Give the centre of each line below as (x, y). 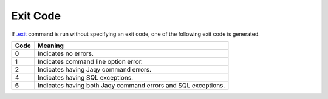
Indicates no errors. (66, 53)
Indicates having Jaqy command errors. (94, 69)
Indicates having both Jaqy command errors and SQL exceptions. (131, 85)
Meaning (50, 46)
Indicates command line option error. (90, 61)
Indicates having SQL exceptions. (85, 77)
